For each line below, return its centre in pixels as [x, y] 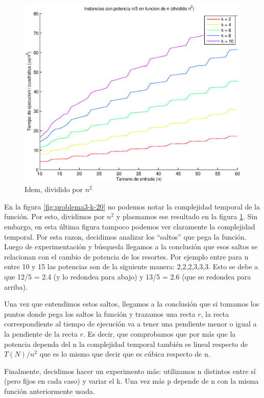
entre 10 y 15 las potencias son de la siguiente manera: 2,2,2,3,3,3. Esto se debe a [131, 266]
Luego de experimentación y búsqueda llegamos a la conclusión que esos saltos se [131, 247]
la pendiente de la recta [41, 333]
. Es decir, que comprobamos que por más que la [159, 333]
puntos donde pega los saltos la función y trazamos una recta [100, 313]
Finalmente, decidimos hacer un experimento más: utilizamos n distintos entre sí [130, 371]
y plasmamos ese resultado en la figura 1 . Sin [187, 216]
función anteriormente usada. [50, 391]
